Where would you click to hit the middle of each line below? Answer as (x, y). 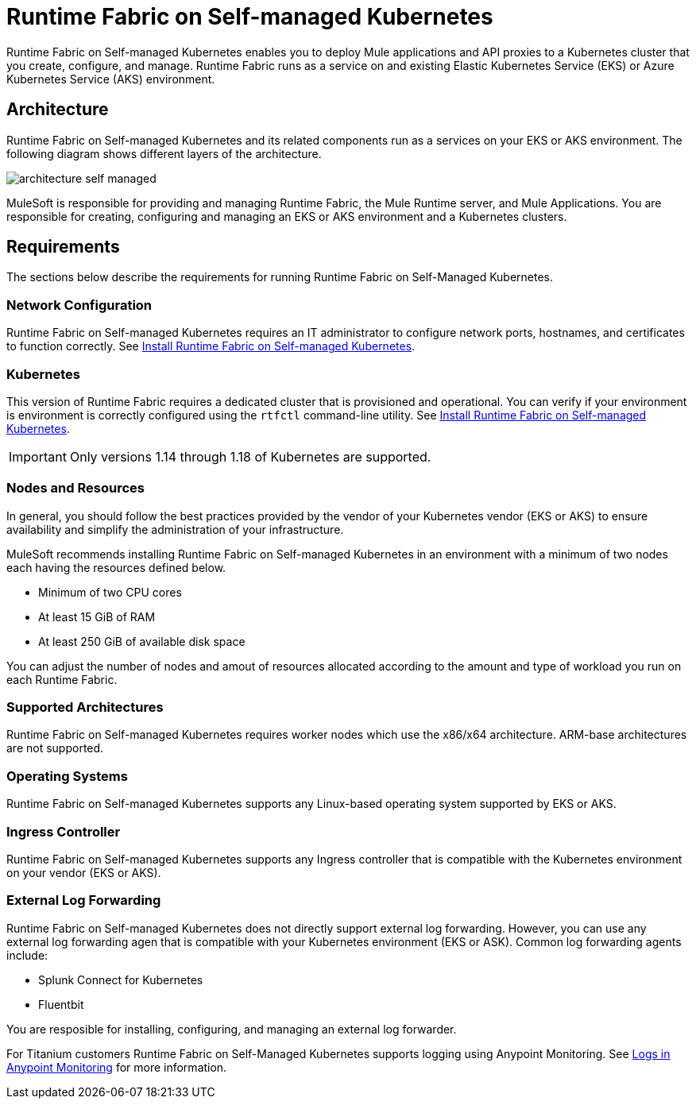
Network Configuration (79, 305)
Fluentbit (61, 1004)
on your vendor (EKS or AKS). (84, 872)
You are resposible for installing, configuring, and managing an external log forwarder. (232, 1029)
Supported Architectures (85, 707)
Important (38, 456)
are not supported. (55, 748)
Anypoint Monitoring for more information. (117, 1067)
